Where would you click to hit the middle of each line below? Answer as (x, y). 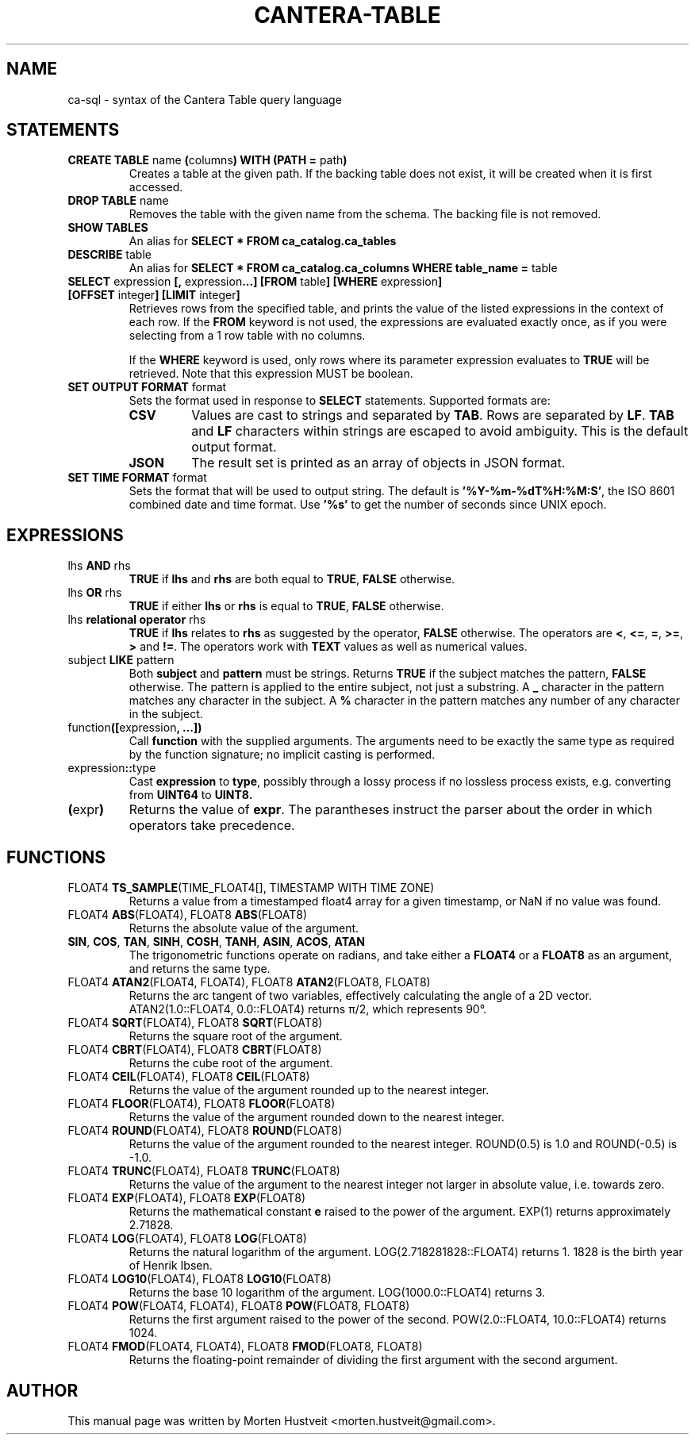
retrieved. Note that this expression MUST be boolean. (271, 374)
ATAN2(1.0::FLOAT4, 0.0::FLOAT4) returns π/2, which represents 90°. (308, 1009)
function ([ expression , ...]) (135, 728)
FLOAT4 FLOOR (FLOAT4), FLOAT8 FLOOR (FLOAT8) (202, 1104)
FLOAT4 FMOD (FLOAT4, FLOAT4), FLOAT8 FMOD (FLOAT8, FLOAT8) (245, 1347)
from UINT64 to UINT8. (191, 795)
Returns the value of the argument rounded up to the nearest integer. (309, 1090)
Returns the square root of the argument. (236, 1036)
